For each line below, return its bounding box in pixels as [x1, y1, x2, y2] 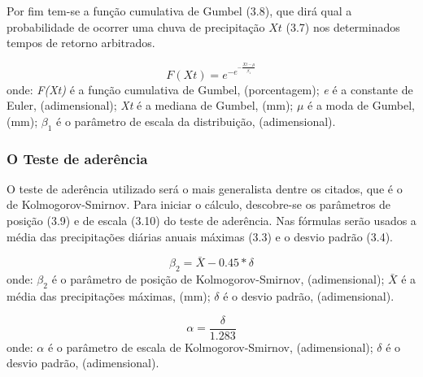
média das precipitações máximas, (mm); [7, 288, 211, 305]
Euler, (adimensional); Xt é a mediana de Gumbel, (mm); [7, 97, 294, 114]
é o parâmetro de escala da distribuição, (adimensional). [56, 112, 336, 129]
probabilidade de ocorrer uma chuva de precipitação [7, 18, 265, 35]
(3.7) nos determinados [286, 18, 400, 35]
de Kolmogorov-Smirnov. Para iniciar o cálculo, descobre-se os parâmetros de [7, 196, 391, 213]
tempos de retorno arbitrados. [7, 34, 155, 51]
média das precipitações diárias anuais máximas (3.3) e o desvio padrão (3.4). [7, 227, 394, 245]
